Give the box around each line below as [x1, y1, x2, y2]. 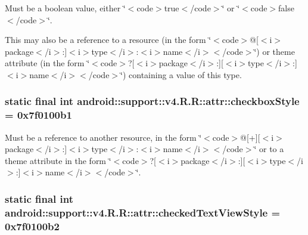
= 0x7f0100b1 [5, 107, 72, 122]
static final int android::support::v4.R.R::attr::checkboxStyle [5, 94, 300, 109]
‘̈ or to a [254, 143, 284, 155]
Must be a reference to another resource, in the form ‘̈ [5, 131, 202, 143]
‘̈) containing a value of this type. [120, 68, 242, 81]
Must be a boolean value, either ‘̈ [5, 2, 126, 14]
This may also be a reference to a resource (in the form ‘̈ [5, 33, 211, 46]
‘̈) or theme [254, 45, 295, 57]
